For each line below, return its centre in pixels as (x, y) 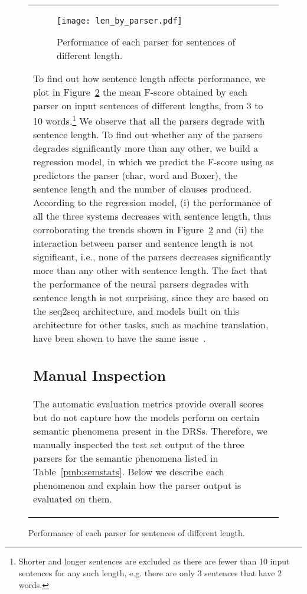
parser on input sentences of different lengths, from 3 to (148, 105)
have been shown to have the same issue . (120, 338)
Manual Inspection (100, 375)
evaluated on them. (73, 498)
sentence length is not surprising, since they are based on (151, 298)
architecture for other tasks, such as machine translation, (151, 325)
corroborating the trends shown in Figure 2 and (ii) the (148, 230)
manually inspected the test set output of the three (139, 444)
